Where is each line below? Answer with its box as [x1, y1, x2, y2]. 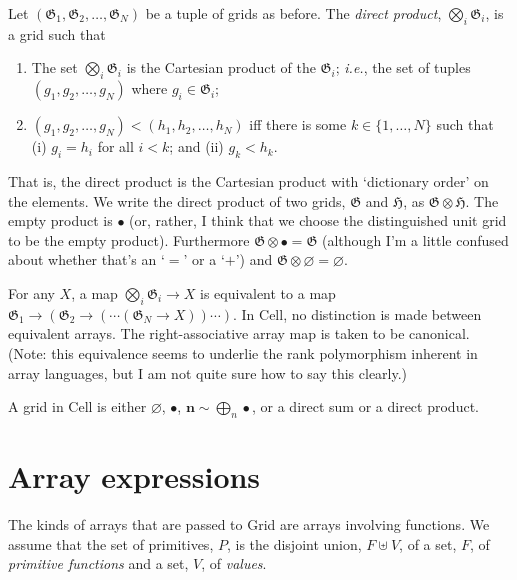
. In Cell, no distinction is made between [232, 303, 482, 324]
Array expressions [8, 456, 261, 497]
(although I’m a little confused [322, 229, 509, 250]
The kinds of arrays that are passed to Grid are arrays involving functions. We [8, 514, 490, 535]
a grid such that [8, 23, 106, 44]
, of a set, [399, 533, 457, 554]
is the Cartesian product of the [126, 57, 316, 78]
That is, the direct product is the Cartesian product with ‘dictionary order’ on [8, 170, 489, 191]
